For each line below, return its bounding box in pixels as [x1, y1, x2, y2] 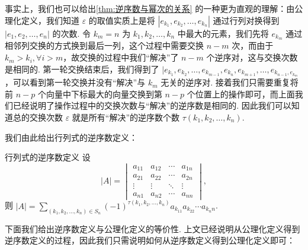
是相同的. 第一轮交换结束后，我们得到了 [5, 62, 159, 75]
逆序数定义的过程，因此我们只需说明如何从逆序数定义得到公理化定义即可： [5, 234, 295, 246]
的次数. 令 [52, 27, 91, 39]
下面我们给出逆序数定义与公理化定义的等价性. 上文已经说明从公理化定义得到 [5, 222, 300, 235]
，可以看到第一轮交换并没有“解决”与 [5, 76, 146, 88]
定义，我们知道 [21, 14, 79, 26]
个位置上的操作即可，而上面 [187, 87, 295, 100]
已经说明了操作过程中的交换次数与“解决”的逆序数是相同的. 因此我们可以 [12, 99, 291, 112]
